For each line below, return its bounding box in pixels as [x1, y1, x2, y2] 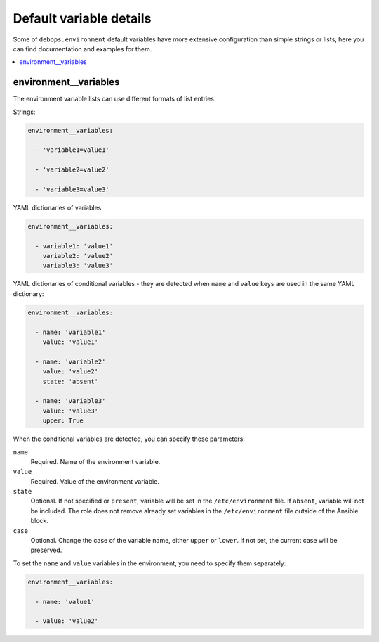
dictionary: [13, 289, 44, 298]
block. [30, 517, 49, 525]
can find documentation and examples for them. [13, 44, 152, 53]
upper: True [42, 417, 84, 425]
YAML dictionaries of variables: [13, 203, 103, 212]
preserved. [30, 546, 62, 555]
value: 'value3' [42, 406, 98, 415]
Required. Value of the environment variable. [30, 477, 159, 485]
